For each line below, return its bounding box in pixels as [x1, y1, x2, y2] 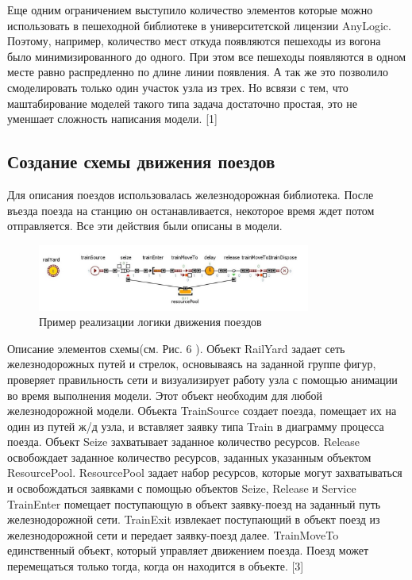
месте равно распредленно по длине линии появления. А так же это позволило [7, 63, 389, 80]
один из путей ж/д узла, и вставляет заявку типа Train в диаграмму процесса [7, 417, 384, 434]
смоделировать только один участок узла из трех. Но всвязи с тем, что [7, 79, 348, 95]
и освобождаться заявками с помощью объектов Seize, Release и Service [7, 480, 356, 497]
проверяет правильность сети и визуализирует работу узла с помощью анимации [7, 371, 398, 387]
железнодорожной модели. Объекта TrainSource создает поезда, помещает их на [7, 402, 397, 419]
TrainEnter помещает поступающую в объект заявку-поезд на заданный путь [7, 495, 381, 512]
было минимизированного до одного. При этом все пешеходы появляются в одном [7, 48, 406, 64]
